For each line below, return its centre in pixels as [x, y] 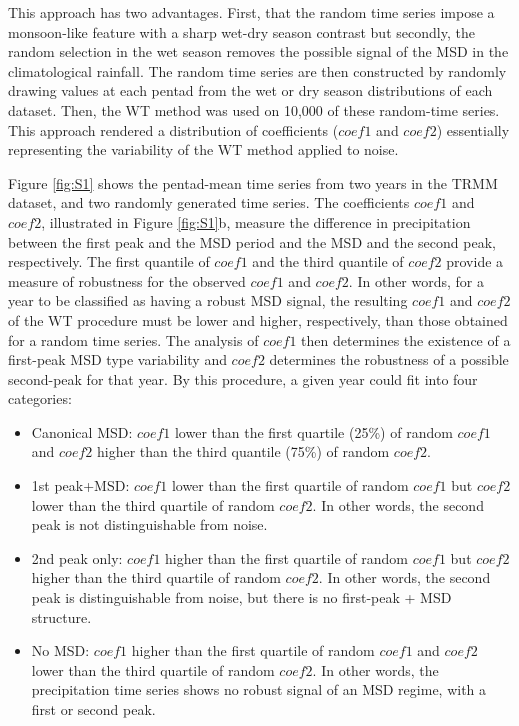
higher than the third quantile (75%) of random [243, 451]
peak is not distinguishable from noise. [149, 524]
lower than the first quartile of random [290, 485]
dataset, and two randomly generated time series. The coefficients [209, 202]
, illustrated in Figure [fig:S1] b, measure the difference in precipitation [256, 221]
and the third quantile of [328, 261]
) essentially [473, 129]
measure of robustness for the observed [127, 280]
